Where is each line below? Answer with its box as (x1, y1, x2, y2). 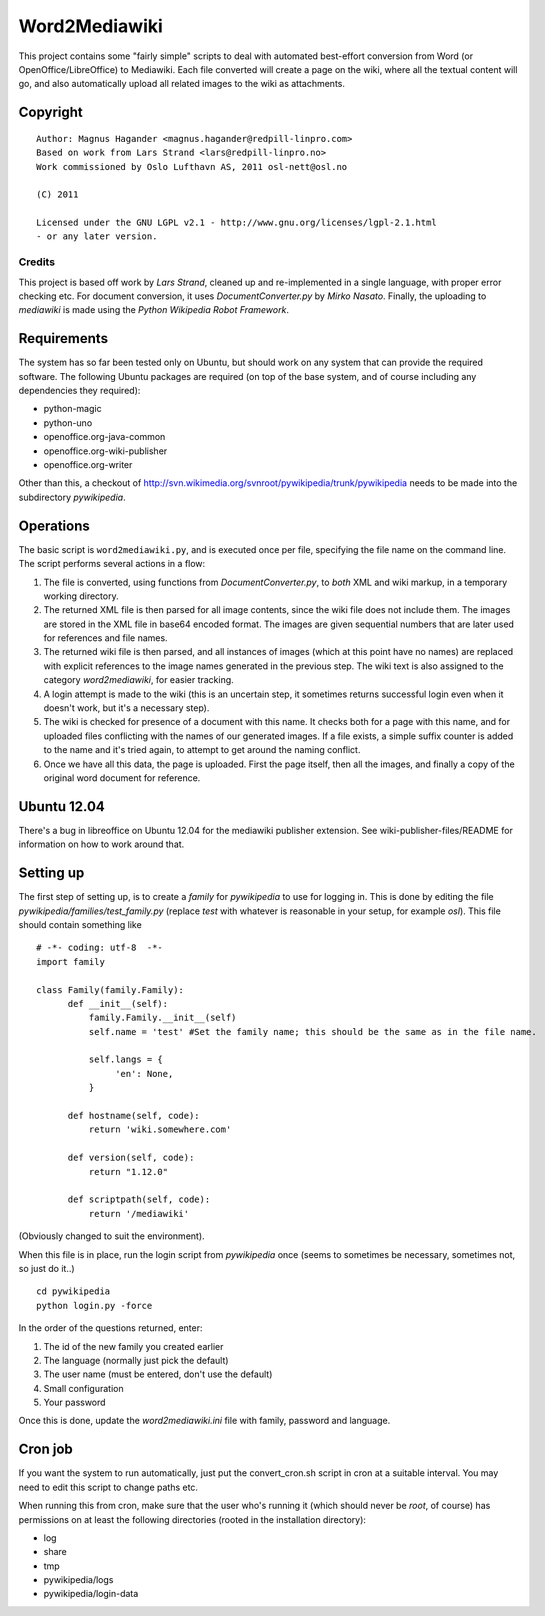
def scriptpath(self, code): (67, 1194, 211, 1205)
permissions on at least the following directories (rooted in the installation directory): (18, 1513, 367, 1525)
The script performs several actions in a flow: (18, 558, 206, 570)
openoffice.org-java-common (43, 431, 166, 443)
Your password (43, 1396, 106, 1409)
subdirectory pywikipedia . (18, 491, 126, 503)
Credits (18, 255, 55, 269)
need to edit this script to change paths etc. (18, 1481, 199, 1493)
